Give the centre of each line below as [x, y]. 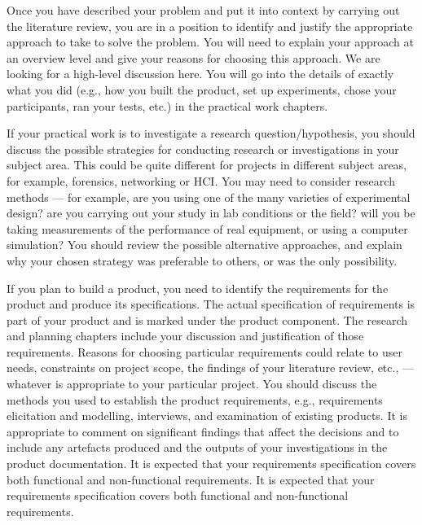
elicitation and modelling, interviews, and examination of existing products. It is [207, 416]
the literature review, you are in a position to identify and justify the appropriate [210, 26]
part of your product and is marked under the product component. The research [207, 319]
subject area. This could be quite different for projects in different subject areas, [207, 165]
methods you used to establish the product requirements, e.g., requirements [195, 399]
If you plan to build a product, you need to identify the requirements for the [198, 288]
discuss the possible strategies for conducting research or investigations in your [203, 149]
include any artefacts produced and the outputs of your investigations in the [197, 447]
